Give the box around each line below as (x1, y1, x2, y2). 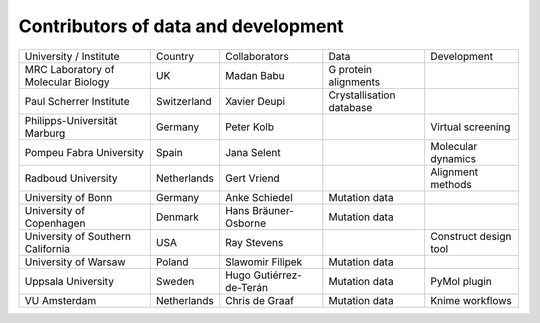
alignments (328, 75, 380, 89)
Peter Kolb (225, 120, 275, 134)
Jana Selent (225, 145, 281, 159)
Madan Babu (225, 68, 285, 82)
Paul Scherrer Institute (24, 94, 130, 108)
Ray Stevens (225, 235, 284, 249)
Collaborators (225, 49, 289, 63)
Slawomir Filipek (225, 255, 303, 269)
